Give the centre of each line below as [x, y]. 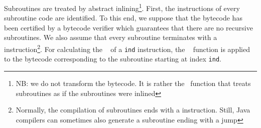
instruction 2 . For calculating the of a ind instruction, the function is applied [127, 48]
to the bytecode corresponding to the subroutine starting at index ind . [113, 59]
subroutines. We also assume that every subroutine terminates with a [111, 37]
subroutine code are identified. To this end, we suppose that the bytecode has [123, 18]
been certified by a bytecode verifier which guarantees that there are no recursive [128, 27]
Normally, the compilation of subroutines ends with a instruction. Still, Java [133, 110]
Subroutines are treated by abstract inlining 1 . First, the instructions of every [122, 7]
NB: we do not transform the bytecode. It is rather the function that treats [133, 83]
